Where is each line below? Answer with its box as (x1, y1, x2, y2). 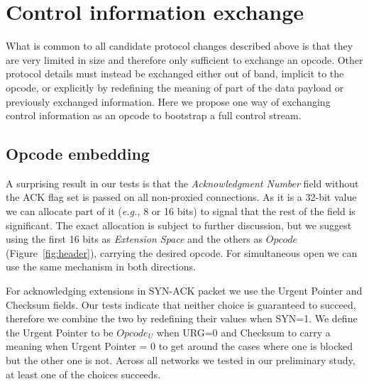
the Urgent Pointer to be (6, 324, 114, 339)
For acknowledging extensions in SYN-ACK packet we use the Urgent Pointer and (6, 283, 363, 298)
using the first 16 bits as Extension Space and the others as (6, 231, 263, 246)
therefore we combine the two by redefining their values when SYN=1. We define (6, 311, 358, 326)
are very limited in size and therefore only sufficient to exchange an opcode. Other (6, 52, 363, 67)
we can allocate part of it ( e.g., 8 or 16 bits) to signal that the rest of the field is (6, 204, 356, 219)
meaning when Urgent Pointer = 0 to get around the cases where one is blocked (6, 339, 353, 353)
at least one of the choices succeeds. (6, 366, 161, 381)
